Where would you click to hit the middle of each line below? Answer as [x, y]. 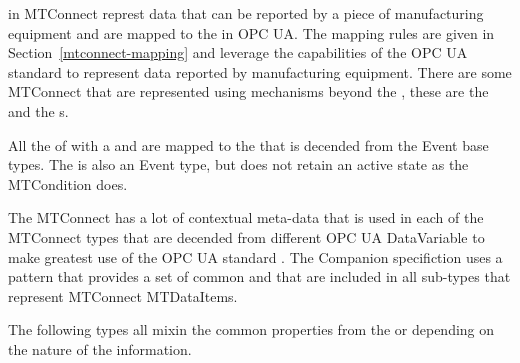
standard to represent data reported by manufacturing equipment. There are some [260, 71]
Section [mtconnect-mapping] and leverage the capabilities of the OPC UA [238, 52]
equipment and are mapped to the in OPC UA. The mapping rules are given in [251, 32]
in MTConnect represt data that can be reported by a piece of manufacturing [246, 13]
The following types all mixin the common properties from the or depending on [251, 329]
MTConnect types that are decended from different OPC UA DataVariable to [246, 236]
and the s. [38, 110]
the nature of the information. [100, 348]
